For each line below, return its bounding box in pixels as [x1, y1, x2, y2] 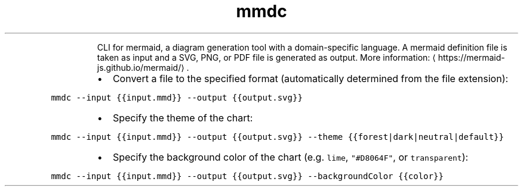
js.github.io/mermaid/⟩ [97, 62, 184, 73]
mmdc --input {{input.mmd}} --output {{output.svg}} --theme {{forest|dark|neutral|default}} [51, 131, 504, 142]
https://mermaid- [438, 52, 505, 62]
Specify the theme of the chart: [112, 111, 253, 124]
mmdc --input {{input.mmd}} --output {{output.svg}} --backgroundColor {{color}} [51, 171, 444, 181]
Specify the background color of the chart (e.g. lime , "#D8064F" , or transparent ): [112, 151, 469, 163]
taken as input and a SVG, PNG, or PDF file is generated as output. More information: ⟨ [97, 52, 436, 62]
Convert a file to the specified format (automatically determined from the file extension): [112, 72, 509, 84]
